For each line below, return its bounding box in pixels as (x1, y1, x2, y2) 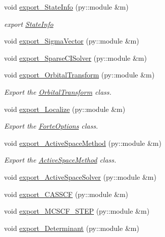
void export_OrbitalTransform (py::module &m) (4, 69, 155, 80)
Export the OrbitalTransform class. (4, 86, 112, 97)
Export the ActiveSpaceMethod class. (4, 154, 117, 165)
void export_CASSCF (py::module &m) (4, 188, 129, 199)
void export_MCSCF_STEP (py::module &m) (4, 206, 150, 216)
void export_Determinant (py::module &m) (4, 222, 139, 233)
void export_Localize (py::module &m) (4, 103, 126, 114)
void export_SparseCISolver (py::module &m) (4, 52, 147, 63)
